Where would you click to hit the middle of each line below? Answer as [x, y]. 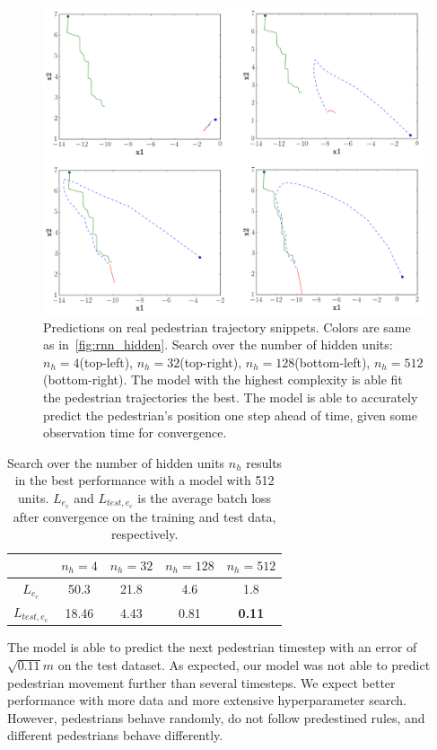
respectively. [144, 534]
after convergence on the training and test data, [144, 516]
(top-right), [211, 362]
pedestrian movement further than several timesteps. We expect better [201, 682]
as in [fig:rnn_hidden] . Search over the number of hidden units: [218, 344]
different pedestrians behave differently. [115, 735]
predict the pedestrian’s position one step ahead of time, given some [230, 415]
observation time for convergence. [135, 432]
